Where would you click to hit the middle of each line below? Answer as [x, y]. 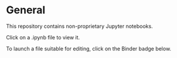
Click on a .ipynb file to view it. [43, 37]
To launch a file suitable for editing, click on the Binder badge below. [89, 48]
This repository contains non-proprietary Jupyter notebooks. [80, 26]
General [26, 10]
